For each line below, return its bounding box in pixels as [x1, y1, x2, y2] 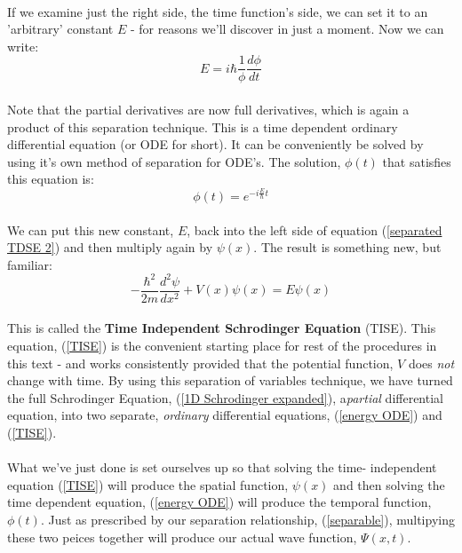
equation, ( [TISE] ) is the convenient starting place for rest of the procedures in [7, 336, 437, 355]
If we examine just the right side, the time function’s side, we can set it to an [7, 2, 428, 20]
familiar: [7, 255, 53, 273]
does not [408, 353, 455, 372]
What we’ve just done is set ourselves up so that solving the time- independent [7, 458, 437, 477]
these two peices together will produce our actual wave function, [7, 527, 357, 546]
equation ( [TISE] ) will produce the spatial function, [7, 475, 289, 494]
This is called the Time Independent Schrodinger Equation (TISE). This [7, 319, 436, 337]
